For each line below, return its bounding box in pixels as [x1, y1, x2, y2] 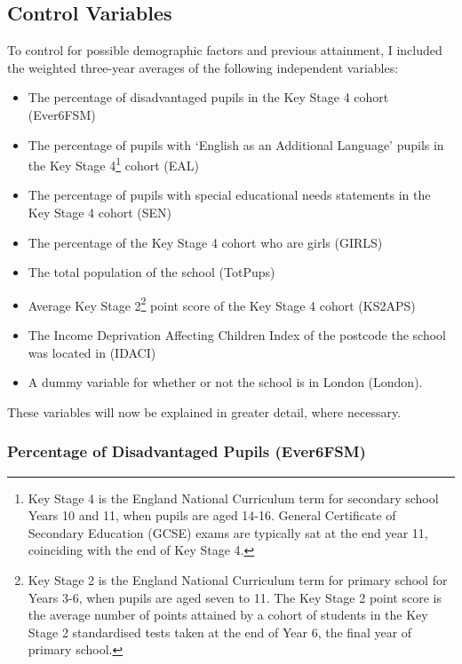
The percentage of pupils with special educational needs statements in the [28, 186, 431, 204]
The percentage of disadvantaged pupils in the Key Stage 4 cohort [28, 88, 389, 107]
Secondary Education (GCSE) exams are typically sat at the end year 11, [28, 523, 428, 541]
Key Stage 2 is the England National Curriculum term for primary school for [28, 571, 448, 589]
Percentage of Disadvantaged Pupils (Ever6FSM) [7, 440, 366, 462]
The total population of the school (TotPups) [28, 263, 275, 281]
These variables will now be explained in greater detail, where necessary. [7, 402, 402, 421]
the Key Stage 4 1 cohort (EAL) [28, 154, 199, 174]
